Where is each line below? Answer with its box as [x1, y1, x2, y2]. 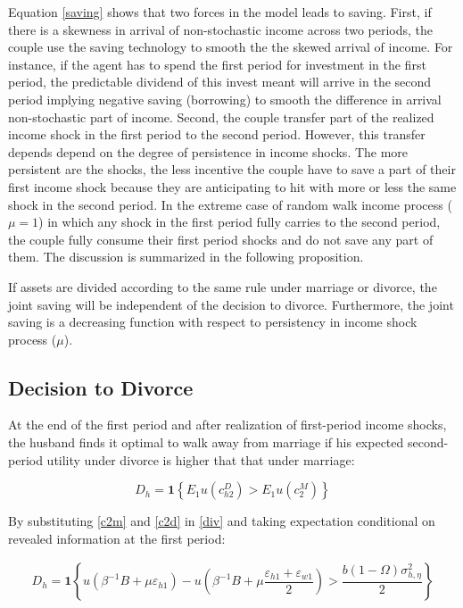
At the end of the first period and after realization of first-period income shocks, [8, 415, 447, 434]
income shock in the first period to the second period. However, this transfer [8, 125, 426, 144]
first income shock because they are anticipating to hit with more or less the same [8, 177, 457, 196]
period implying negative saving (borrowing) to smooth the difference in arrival [8, 89, 442, 108]
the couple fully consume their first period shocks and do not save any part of [8, 229, 434, 248]
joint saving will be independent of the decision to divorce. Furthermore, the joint [8, 295, 454, 313]
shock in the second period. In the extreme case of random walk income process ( [8, 195, 452, 213]
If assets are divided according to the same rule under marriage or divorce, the [8, 277, 437, 296]
